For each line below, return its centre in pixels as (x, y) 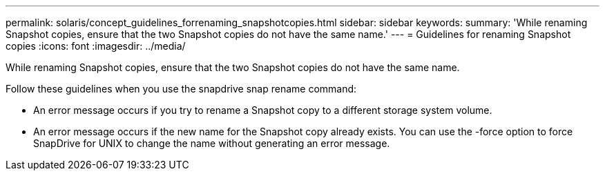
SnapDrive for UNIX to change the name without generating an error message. (212, 143)
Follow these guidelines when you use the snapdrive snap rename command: (181, 89)
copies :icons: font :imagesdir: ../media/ (96, 46)
